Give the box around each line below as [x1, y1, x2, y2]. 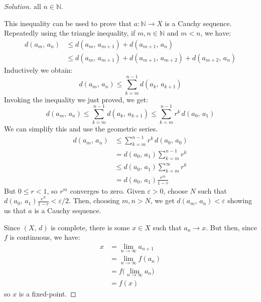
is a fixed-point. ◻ [19, 288, 76, 298]
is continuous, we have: [10, 232, 80, 242]
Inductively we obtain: [4, 64, 73, 75]
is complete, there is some [51, 222, 130, 232]
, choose [163, 185, 188, 196]
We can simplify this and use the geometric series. [4, 123, 158, 134]
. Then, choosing [69, 195, 120, 206]
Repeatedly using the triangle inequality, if [4, 28, 136, 38]
